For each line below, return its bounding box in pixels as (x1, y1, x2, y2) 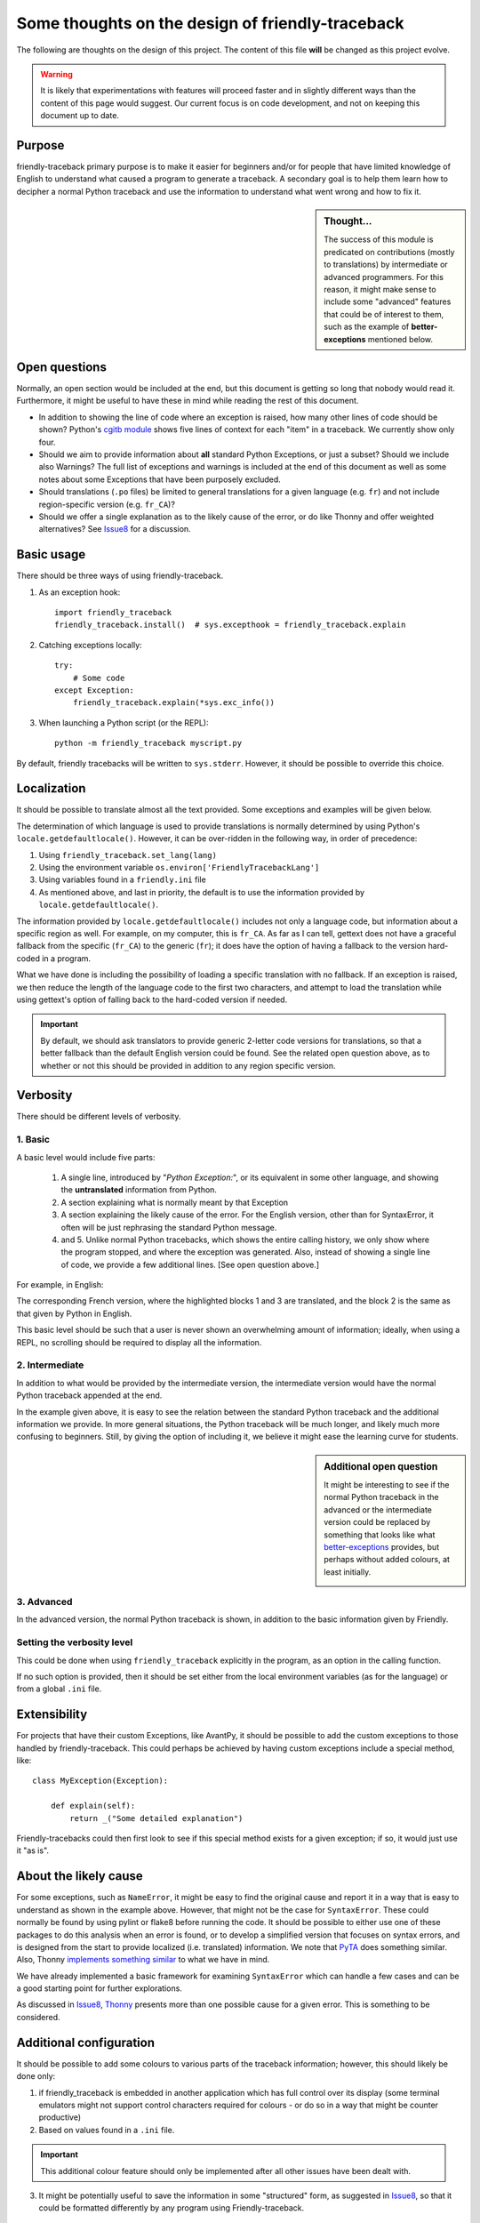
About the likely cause (16, 1868, 144, 1884)
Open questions (16, 359, 107, 374)
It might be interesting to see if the (324, 1479, 450, 1489)
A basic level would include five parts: (16, 1152, 156, 1162)
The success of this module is (324, 234, 434, 245)
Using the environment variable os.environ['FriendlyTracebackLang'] (38, 863, 320, 873)
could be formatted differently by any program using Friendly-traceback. (38, 2203, 305, 2213)
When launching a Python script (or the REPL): (38, 717, 209, 728)
